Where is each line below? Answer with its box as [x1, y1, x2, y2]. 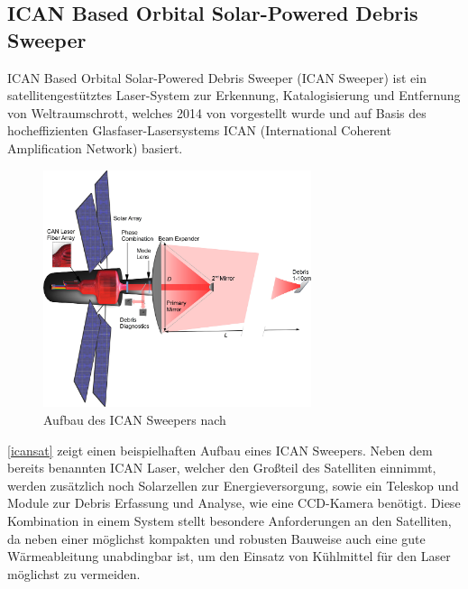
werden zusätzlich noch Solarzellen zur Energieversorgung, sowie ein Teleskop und [7, 475, 459, 494]
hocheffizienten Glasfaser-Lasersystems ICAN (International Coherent [7, 121, 391, 140]
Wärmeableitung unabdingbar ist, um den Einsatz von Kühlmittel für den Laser [7, 547, 451, 566]
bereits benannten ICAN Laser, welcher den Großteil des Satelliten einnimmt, [7, 458, 436, 477]
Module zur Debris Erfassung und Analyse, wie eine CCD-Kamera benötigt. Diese [7, 493, 461, 512]
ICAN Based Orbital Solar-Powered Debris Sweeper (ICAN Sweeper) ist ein [7, 68, 427, 87]
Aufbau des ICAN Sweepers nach [43, 410, 226, 429]
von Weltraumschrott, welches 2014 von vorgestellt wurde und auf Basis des [7, 103, 427, 122]
